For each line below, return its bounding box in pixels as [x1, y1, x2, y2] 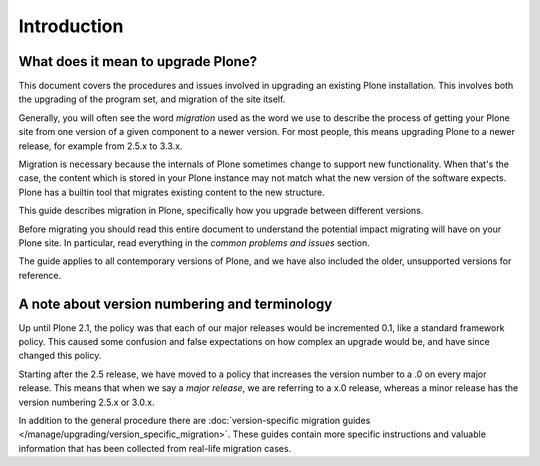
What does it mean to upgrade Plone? [18, 53, 258, 70]
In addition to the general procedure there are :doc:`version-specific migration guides [18, 415, 371, 426]
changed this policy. [18, 350, 102, 362]
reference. [18, 269, 62, 281]
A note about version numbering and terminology [18, 295, 333, 312]
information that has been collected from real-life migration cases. [18, 442, 292, 454]
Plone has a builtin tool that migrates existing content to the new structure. [18, 186, 325, 198]
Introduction [18, 15, 124, 37]
